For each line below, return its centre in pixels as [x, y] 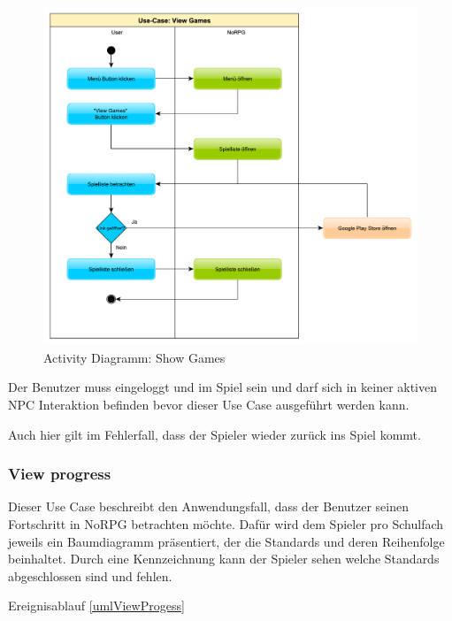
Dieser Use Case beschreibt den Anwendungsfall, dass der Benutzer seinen [208, 506]
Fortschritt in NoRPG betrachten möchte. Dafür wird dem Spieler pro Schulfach [226, 523]
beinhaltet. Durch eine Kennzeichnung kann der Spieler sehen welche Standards [224, 559]
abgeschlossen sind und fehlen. [90, 575]
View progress [60, 474]
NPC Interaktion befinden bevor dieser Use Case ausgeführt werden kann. [209, 404]
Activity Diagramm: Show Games [134, 357]
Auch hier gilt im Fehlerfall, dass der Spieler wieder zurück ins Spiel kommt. [215, 434]
